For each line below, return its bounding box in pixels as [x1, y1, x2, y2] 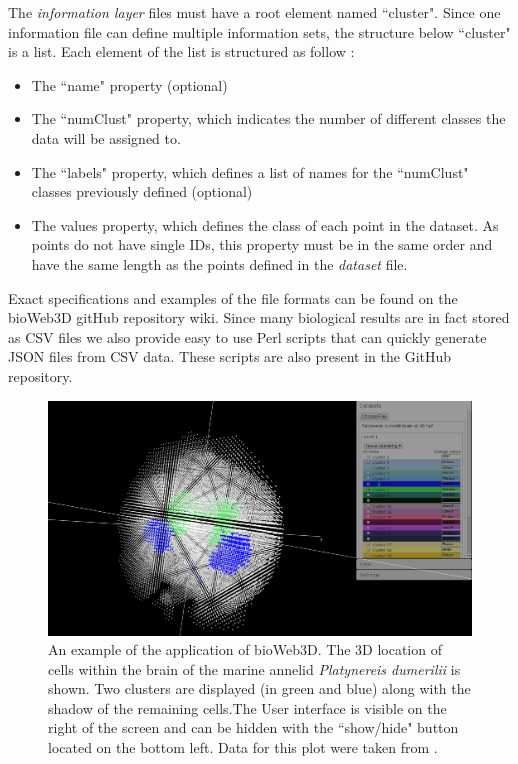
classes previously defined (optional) [31, 181, 253, 202]
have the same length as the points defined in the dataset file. [31, 253, 408, 274]
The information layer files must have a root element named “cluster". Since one [8, 2, 501, 22]
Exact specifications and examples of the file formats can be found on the [8, 287, 458, 308]
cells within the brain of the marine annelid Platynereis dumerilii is [48, 658, 461, 679]
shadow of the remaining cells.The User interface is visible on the [48, 697, 447, 718]
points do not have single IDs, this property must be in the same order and [31, 234, 493, 255]
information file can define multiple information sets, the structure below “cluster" [8, 21, 511, 42]
